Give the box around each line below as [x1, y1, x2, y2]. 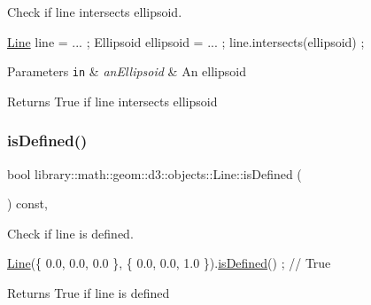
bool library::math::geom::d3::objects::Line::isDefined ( [7, 164, 302, 183]
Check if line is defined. [7, 223, 134, 242]
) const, [7, 194, 48, 213]
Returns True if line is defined [7, 284, 170, 302]
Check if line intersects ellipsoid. [7, 3, 182, 20]
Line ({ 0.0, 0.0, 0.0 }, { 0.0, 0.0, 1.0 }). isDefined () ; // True [7, 254, 331, 272]
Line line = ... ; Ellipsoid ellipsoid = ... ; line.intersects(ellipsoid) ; [7, 32, 365, 51]
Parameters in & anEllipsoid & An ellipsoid [7, 62, 246, 81]
